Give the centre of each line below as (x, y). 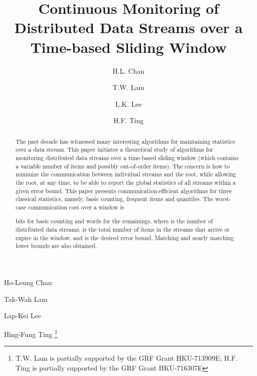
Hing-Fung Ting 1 (31, 333)
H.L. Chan (128, 70)
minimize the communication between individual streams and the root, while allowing (126, 174)
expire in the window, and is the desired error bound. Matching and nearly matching (125, 237)
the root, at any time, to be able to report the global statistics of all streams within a (126, 182)
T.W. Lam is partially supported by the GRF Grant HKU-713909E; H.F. (127, 358)
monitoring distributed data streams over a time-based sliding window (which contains (127, 157)
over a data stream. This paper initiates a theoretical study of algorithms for (114, 149)
